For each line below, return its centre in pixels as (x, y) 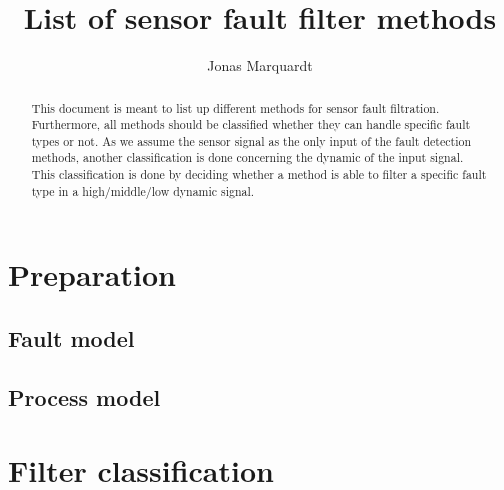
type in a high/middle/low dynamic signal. (143, 190)
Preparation (92, 274)
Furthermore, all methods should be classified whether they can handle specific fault (251, 124)
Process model (84, 396)
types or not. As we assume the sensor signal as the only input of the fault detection (251, 140)
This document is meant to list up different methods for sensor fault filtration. (235, 107)
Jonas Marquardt (260, 65)
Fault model (71, 338)
